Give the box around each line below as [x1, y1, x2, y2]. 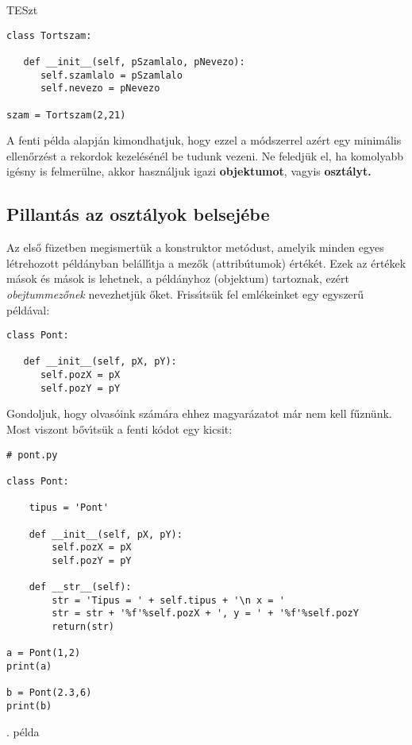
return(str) [52, 621, 115, 633]
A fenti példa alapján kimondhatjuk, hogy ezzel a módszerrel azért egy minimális [6, 132, 402, 149]
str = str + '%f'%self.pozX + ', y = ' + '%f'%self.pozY [52, 608, 359, 620]
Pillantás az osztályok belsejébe [6, 202, 270, 226]
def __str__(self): [29, 581, 132, 593]
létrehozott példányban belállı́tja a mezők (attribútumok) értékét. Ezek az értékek [6, 254, 406, 271]
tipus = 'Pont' [29, 502, 109, 514]
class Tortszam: [6, 29, 92, 41]
